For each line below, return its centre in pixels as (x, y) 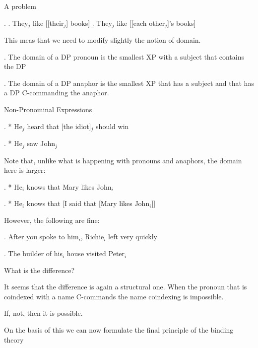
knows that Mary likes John (69, 186)
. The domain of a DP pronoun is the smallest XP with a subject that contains (124, 56)
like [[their (48, 23)
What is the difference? (39, 270)
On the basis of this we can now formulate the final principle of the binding (119, 330)
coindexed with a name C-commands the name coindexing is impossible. (114, 296)
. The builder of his (33, 253)
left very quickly (133, 237)
